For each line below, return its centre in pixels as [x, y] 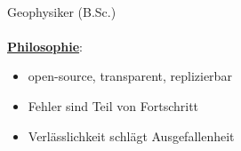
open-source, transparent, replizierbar [130, 76]
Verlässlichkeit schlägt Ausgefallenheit [131, 135]
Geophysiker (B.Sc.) [62, 11]
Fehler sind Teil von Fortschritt [113, 105]
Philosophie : [45, 46]
